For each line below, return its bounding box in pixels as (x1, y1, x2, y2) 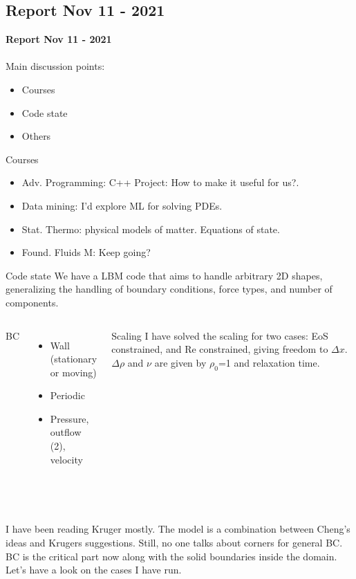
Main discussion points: (6, 59, 105, 73)
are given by (154, 355, 207, 369)
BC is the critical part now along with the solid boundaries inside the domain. (6, 549, 337, 563)
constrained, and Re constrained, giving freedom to (111, 342, 328, 356)
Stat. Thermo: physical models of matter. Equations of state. (21, 221, 280, 236)
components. (6, 295, 59, 309)
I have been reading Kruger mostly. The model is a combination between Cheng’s (6, 522, 350, 536)
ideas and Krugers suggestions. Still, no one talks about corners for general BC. (6, 535, 343, 550)
